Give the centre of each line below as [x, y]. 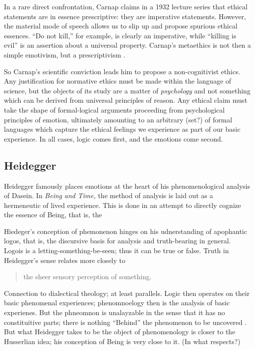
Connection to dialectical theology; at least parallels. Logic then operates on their [127, 293]
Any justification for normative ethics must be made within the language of [118, 81]
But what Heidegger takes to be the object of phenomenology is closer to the [120, 332]
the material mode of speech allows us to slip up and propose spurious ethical [121, 26]
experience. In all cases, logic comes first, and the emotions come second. [113, 138]
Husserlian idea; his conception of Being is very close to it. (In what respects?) [122, 341]
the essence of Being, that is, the [53, 215]
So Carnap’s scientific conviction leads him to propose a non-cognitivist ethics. [122, 71]
